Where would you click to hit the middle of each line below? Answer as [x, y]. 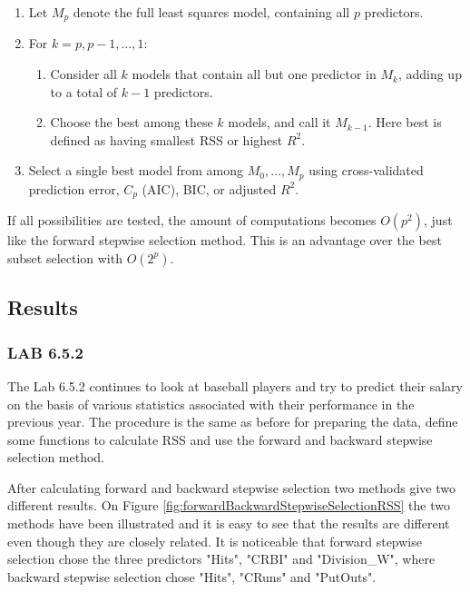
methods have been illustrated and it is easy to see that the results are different [229, 523]
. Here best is [405, 122]
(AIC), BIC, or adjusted [209, 188]
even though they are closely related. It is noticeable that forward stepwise [215, 541]
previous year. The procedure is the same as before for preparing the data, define [233, 422]
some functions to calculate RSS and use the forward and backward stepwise [220, 439]
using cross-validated [366, 170]
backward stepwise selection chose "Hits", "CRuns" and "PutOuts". [192, 576]
